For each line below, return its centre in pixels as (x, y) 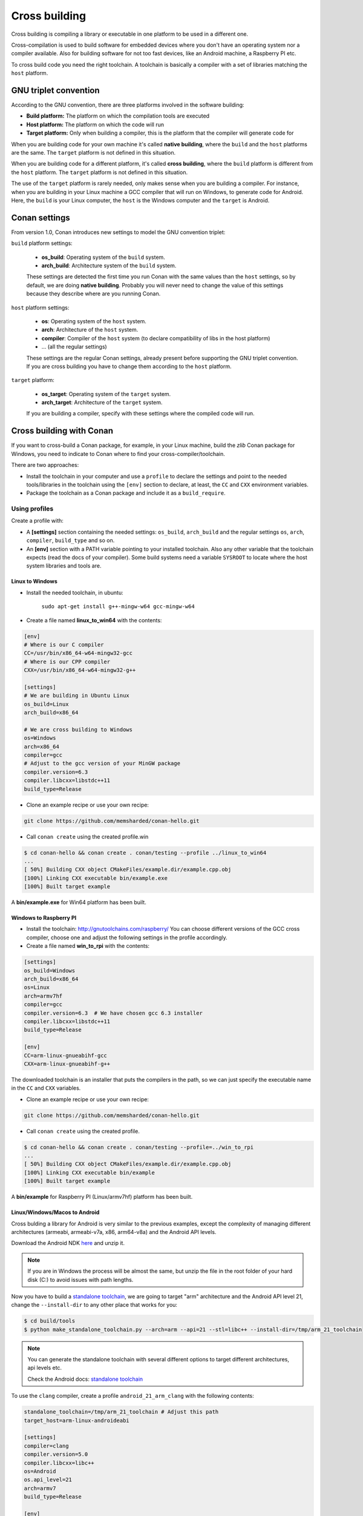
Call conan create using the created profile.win (87, 836)
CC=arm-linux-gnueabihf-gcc (65, 1055)
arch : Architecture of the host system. (90, 330)
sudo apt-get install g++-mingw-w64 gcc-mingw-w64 (118, 607)
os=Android (40, 1471)
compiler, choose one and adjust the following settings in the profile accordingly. (127, 937)
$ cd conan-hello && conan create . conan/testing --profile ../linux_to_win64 (145, 853)
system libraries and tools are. (64, 566)
